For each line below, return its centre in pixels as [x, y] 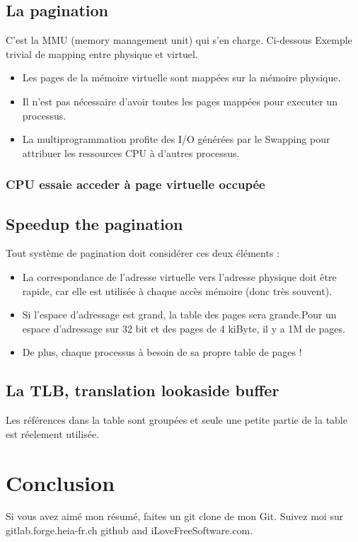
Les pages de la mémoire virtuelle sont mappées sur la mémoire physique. [181, 77]
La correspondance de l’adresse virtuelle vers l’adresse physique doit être [179, 277]
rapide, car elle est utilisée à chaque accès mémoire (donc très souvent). [177, 290]
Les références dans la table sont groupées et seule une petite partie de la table [177, 420]
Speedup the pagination [94, 223]
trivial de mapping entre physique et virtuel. [102, 53]
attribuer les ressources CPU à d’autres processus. [131, 152]
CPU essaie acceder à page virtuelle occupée [135, 184]
